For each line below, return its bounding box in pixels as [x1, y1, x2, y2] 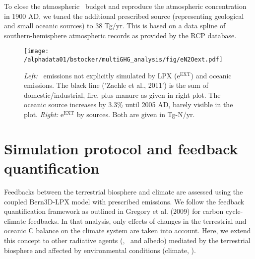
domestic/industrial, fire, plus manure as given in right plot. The [24, 89, 221, 100]
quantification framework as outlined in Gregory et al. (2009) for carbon [4, 206, 224, 216]
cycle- [225, 206, 243, 216]
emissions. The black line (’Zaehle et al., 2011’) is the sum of [24, 80, 208, 90]
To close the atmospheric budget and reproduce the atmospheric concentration [4, 1, 247, 11]
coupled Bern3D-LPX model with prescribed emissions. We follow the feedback [4, 196, 245, 206]
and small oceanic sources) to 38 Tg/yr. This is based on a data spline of [4, 20, 226, 31]
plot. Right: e [24, 109, 64, 120]
